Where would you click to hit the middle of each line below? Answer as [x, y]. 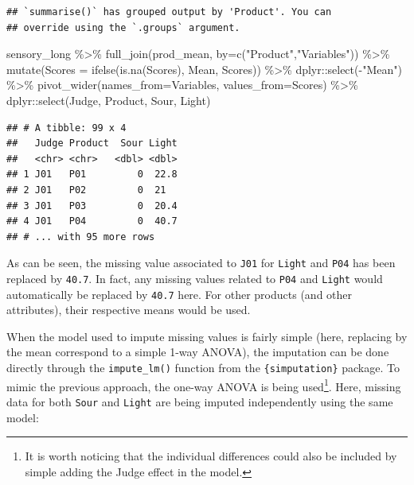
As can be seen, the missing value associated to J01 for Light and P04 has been [201, 263]
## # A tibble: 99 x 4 [66, 128]
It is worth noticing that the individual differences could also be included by [211, 456]
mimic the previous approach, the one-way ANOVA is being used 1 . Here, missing [204, 385]
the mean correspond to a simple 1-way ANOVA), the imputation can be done [198, 352]
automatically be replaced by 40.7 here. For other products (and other [180, 294]
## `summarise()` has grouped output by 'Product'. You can [169, 12]
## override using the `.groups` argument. [123, 27]
